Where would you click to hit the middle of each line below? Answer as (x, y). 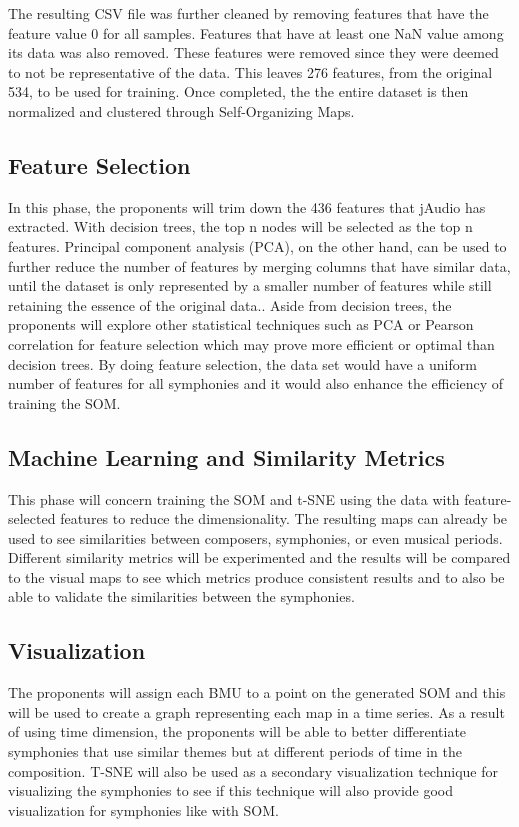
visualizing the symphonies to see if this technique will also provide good (231, 790)
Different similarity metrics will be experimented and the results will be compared (259, 557)
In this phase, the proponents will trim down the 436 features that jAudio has (247, 206)
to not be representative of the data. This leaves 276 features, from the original (250, 71)
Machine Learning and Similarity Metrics (226, 456)
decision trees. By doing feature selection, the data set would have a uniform (242, 363)
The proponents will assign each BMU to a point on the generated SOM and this (257, 692)
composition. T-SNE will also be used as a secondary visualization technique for (253, 770)
